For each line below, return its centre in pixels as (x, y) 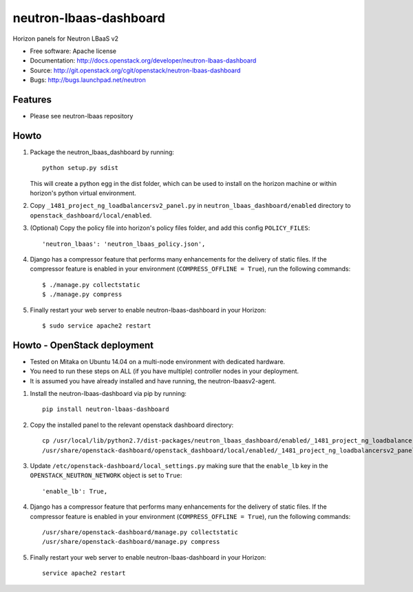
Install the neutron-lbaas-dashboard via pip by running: (108, 394)
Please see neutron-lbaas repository (82, 116)
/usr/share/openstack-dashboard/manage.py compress (131, 542)
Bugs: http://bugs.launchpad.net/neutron (88, 80)
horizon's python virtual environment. (83, 193)
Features (32, 99)
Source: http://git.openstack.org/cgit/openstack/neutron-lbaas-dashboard (135, 70)
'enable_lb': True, (75, 491)
